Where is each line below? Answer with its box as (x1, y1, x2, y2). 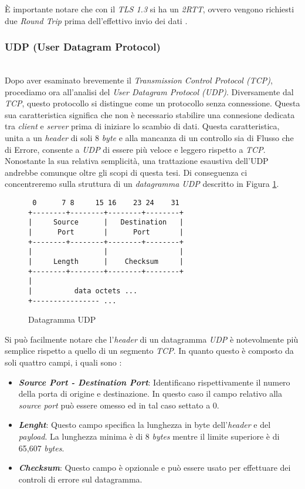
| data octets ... (28, 286, 138, 295)
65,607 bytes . (18, 441, 65, 454)
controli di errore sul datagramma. (18, 473, 143, 485)
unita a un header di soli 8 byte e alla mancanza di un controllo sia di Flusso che (5, 131, 294, 143)
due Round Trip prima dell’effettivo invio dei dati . (5, 14, 188, 26)
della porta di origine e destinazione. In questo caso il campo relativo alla (18, 387, 282, 400)
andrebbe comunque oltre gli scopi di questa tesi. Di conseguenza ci (5, 166, 248, 178)
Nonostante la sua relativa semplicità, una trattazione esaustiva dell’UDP (5, 155, 269, 167)
